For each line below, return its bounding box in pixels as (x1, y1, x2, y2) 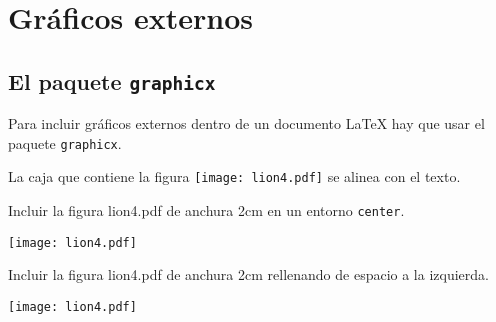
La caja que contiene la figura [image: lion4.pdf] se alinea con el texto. (8, 166, 461, 187)
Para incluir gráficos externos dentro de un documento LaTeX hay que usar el (8, 113, 485, 134)
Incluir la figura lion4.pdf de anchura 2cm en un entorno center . (8, 200, 405, 221)
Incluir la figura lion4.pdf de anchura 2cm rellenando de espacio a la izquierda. (8, 264, 489, 285)
